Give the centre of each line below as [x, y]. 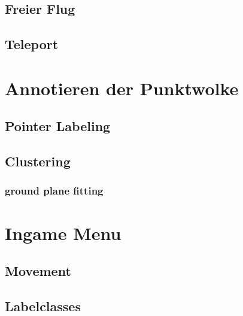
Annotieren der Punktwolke [122, 88]
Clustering [38, 161]
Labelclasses [43, 306]
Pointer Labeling [58, 126]
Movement [38, 271]
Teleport [32, 44]
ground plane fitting [54, 191]
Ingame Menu [63, 233]
